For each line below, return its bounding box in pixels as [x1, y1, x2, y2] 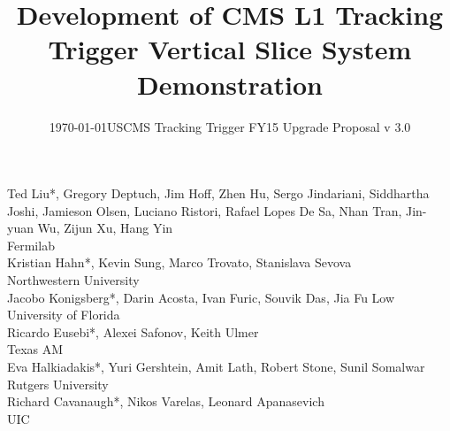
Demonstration [137, 65, 323, 102]
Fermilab [7, 235, 55, 254]
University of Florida [7, 305, 120, 324]
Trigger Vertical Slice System [48, 31, 412, 67]
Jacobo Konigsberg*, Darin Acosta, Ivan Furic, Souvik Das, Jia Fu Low [7, 288, 395, 306]
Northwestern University [7, 271, 140, 289]
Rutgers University [7, 374, 109, 393]
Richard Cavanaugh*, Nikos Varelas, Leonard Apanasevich [7, 392, 324, 411]
